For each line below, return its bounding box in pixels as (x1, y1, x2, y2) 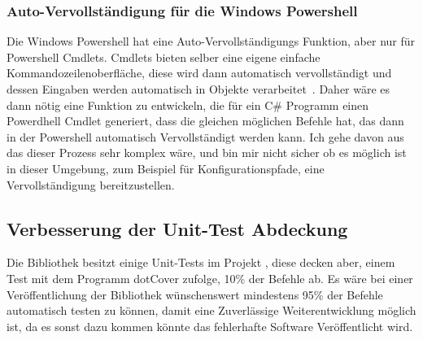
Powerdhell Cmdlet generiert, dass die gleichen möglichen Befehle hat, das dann (7, 112, 404, 129)
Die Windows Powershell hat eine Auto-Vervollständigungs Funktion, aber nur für (7, 33, 416, 50)
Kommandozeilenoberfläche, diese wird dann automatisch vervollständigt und (7, 64, 392, 81)
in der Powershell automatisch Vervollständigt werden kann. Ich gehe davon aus (7, 128, 404, 145)
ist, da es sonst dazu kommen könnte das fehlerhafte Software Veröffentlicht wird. (7, 317, 413, 334)
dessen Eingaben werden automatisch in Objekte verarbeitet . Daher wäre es (7, 81, 390, 97)
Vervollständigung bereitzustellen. (7, 176, 175, 193)
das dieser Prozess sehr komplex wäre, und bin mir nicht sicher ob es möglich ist (7, 144, 407, 161)
